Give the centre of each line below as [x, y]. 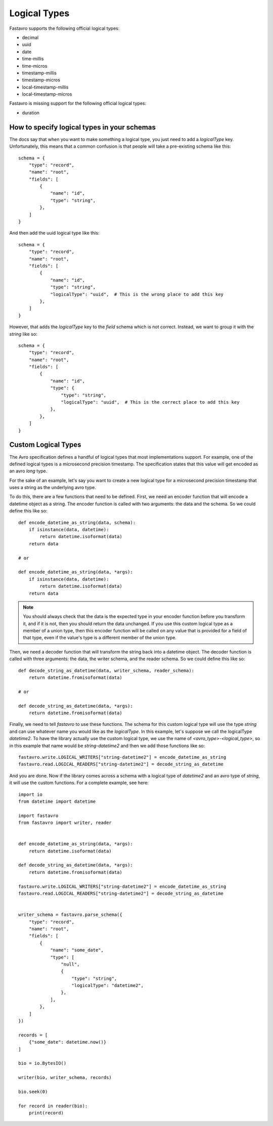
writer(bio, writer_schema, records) [65, 1078]
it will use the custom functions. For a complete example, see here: [79, 783]
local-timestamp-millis [45, 87]
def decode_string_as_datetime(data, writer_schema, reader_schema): [106, 670]
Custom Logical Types [45, 445]
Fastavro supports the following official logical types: [64, 28]
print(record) [46, 1113]
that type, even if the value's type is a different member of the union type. [100, 638]
